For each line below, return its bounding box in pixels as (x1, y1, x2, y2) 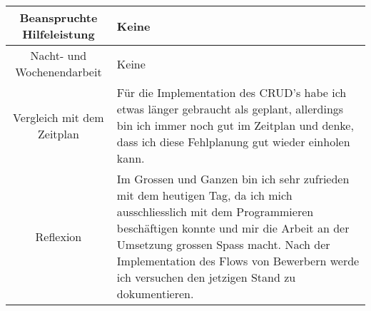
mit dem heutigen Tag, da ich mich (116, 187, 293, 203)
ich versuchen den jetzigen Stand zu (116, 269, 296, 285)
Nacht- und (30, 47, 87, 63)
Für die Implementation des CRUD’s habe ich (116, 84, 347, 101)
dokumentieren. (116, 285, 194, 302)
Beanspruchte (19, 9, 98, 26)
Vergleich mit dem (13, 108, 104, 126)
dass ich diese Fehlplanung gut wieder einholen (116, 133, 350, 150)
